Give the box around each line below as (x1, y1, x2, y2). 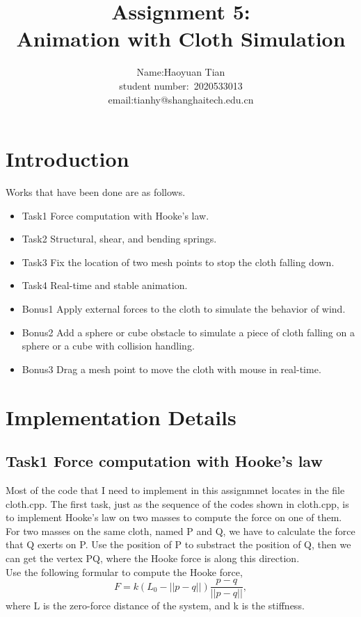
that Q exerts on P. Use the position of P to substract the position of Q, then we (6, 537, 351, 552)
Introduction (6, 145, 129, 173)
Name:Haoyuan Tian (136, 65, 225, 79)
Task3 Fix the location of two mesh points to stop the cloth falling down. (22, 254, 335, 269)
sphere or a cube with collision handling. (22, 338, 195, 353)
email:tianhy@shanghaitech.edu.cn (108, 92, 254, 106)
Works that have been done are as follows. (6, 185, 186, 199)
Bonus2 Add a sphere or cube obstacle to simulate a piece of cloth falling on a (22, 324, 355, 339)
